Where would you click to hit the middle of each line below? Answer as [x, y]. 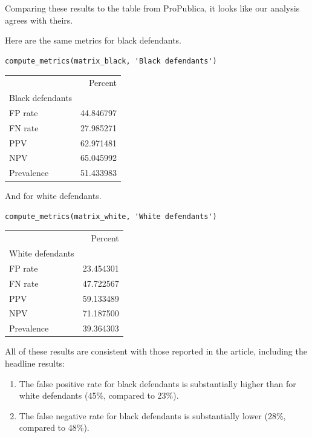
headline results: [35, 363]
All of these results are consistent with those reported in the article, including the [156, 351]
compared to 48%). [54, 427]
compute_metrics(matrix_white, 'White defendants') [111, 216]
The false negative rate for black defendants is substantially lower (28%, [152, 415]
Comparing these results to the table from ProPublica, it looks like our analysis [152, 8]
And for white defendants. [53, 196]
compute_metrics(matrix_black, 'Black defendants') [111, 61]
